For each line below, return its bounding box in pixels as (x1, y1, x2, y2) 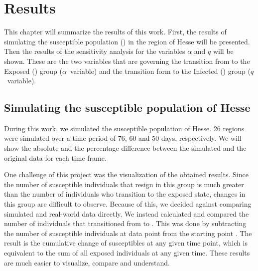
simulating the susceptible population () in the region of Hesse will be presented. (4, 36, 250, 46)
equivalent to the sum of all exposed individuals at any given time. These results (4, 248, 250, 258)
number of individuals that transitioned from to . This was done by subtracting (4, 218, 247, 229)
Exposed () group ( (4, 65, 62, 76)
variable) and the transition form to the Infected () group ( (70, 65, 251, 76)
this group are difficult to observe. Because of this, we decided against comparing (4, 199, 252, 209)
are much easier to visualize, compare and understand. (4, 257, 170, 268)
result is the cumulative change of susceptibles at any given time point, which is (4, 238, 248, 248)
